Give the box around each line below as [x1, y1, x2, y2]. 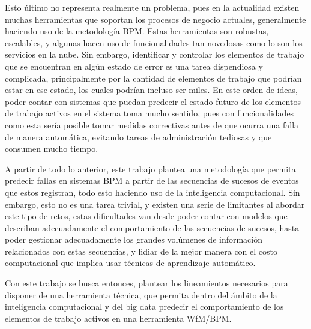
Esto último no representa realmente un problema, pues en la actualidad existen [5, 1, 300, 13]
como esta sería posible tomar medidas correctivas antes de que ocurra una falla [5, 118, 299, 131]
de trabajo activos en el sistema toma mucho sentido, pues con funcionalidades [5, 107, 294, 119]
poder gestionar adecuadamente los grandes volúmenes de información [5, 233, 263, 246]
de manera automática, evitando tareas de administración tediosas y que [5, 130, 272, 143]
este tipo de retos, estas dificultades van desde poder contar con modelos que [5, 210, 288, 222]
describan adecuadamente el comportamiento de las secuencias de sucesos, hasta [5, 221, 300, 234]
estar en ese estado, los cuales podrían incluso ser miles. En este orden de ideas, [5, 83, 298, 96]
